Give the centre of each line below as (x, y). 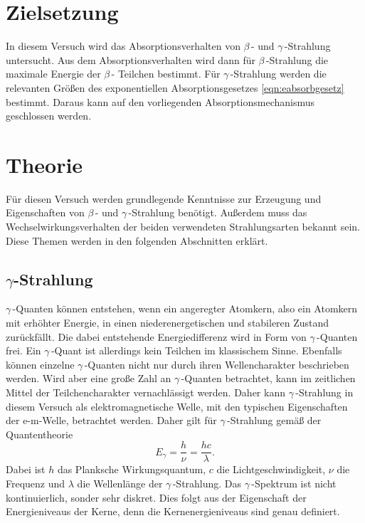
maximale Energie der (53, 74)
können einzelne (40, 364)
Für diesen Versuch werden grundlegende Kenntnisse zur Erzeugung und (164, 198)
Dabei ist (26, 469)
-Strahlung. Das (207, 483)
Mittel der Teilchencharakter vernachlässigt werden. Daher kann (146, 392)
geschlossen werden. (49, 116)
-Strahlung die (297, 59)
